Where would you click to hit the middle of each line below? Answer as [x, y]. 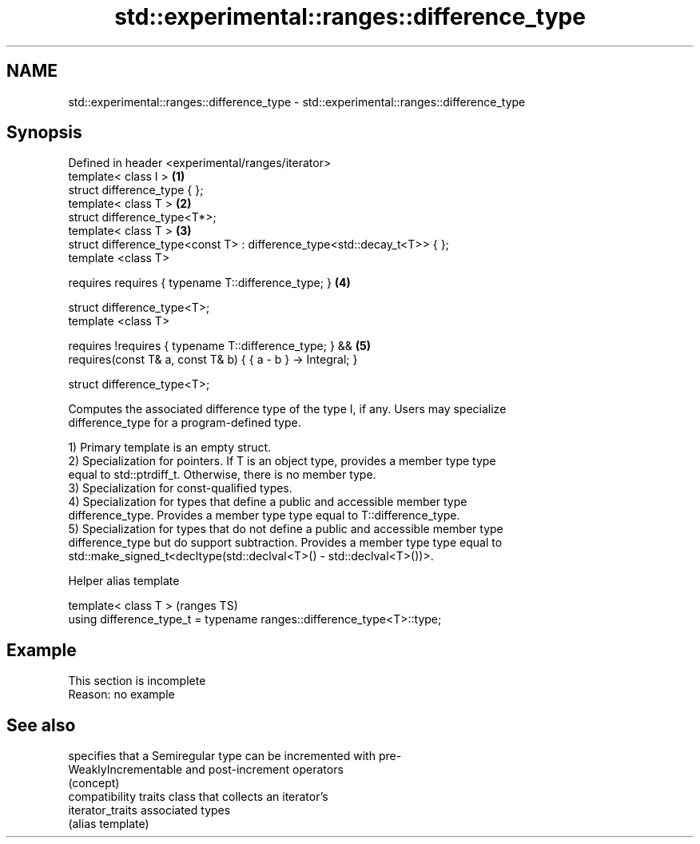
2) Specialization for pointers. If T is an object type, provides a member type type [282, 461]
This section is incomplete [137, 681]
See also [41, 725]
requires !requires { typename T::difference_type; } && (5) [220, 346]
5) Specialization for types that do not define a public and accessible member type [286, 529]
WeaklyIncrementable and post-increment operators [206, 770]
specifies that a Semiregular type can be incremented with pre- [235, 756]
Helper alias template [124, 581]
